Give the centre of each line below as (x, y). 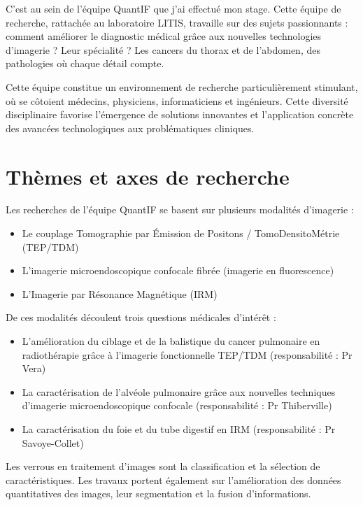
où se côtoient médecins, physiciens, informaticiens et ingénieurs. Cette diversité (177, 100)
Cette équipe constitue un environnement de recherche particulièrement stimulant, (182, 86)
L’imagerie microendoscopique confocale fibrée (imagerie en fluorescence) (178, 270)
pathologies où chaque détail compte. (85, 63)
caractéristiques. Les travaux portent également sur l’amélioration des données (173, 479)
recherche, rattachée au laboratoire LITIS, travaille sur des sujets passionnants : (177, 22)
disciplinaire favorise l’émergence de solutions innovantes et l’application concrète (180, 114)
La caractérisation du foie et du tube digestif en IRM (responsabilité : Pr (179, 429)
